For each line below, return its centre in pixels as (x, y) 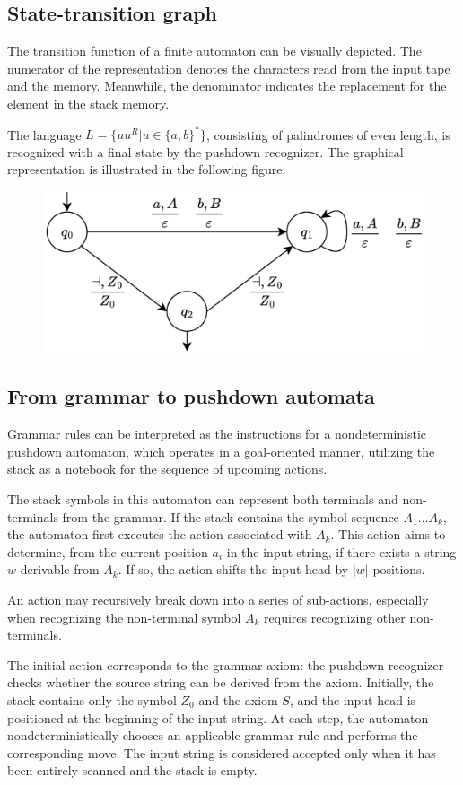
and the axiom (238, 699)
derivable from (60, 569)
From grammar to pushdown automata (191, 396)
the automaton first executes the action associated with (160, 534)
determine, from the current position (108, 551)
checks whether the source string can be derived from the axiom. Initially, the (221, 682)
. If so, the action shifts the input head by (233, 569)
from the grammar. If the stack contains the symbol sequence (231, 516)
